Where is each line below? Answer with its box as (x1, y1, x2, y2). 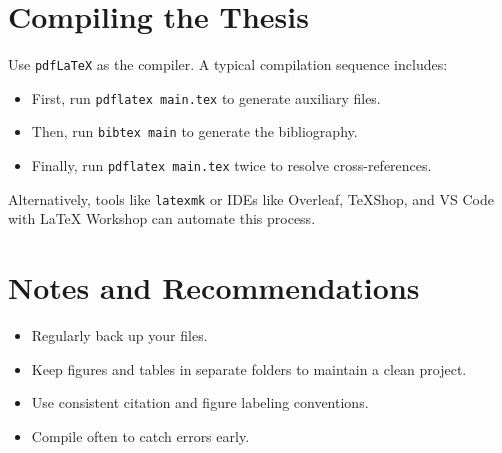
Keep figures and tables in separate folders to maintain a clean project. (31, 358, 467, 379)
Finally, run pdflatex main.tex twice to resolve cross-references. (31, 155, 432, 176)
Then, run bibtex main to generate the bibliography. (31, 121, 358, 142)
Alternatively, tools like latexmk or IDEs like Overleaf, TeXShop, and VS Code (8, 188, 494, 209)
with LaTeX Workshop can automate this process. (8, 208, 316, 229)
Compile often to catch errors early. (31, 425, 250, 446)
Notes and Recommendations (8, 267, 420, 308)
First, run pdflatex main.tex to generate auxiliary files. (31, 87, 381, 108)
